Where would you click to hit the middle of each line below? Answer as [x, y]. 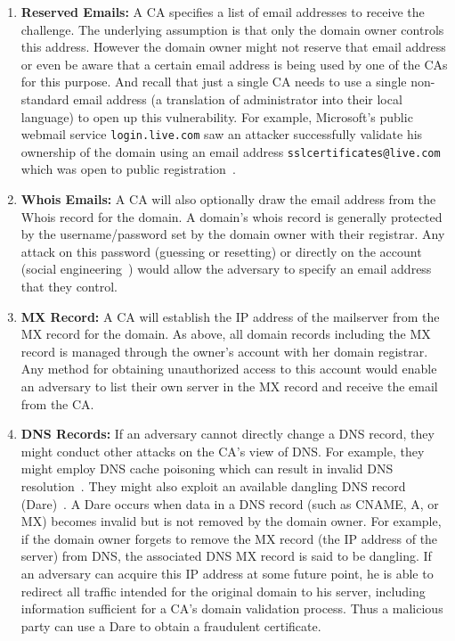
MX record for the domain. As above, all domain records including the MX [226, 334]
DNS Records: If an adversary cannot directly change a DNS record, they [227, 434]
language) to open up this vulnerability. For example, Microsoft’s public [217, 116]
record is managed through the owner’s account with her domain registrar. [224, 351]
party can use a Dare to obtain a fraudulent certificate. [171, 625]
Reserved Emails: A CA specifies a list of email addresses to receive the [223, 12]
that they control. [69, 287]
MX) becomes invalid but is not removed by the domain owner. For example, [231, 521]
